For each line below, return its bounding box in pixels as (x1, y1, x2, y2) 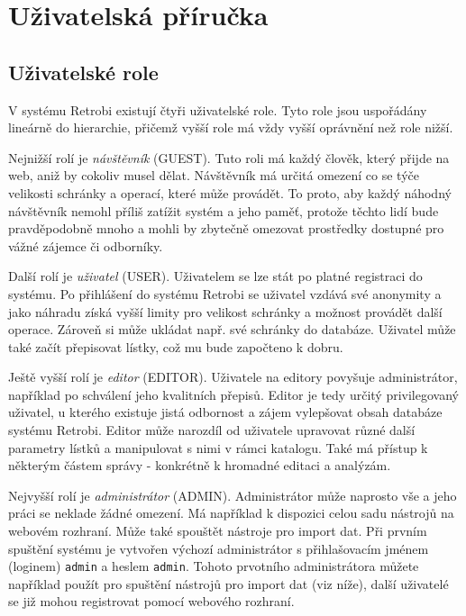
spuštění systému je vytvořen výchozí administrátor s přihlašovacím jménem (8, 539, 429, 557)
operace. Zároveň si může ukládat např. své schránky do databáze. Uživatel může (8, 320, 456, 339)
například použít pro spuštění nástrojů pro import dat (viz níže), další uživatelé (8, 574, 449, 593)
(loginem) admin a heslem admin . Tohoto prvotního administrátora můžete (8, 557, 419, 575)
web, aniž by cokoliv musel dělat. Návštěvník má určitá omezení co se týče (8, 166, 419, 185)
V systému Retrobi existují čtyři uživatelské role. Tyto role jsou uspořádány (8, 100, 427, 119)
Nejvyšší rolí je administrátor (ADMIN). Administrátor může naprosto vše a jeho (8, 485, 457, 504)
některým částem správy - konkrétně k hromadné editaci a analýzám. (8, 456, 391, 475)
